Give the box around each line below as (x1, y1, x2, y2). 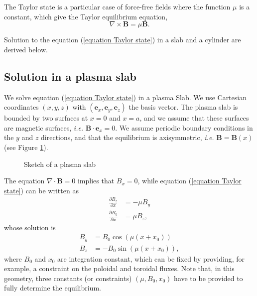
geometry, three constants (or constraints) (4, 273, 132, 283)
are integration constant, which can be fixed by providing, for (57, 253, 245, 264)
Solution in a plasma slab (4, 68, 136, 84)
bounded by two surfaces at (4, 113, 88, 123)
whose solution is (4, 222, 56, 232)
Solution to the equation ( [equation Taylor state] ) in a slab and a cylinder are (4, 34, 241, 45)
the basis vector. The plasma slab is (128, 102, 238, 112)
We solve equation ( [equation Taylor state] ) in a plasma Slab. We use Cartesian (4, 92, 247, 102)
